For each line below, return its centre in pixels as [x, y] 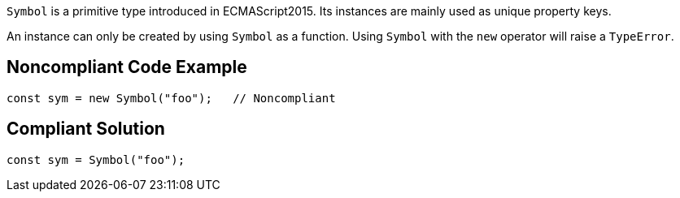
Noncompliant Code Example [127, 67]
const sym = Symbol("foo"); [96, 159]
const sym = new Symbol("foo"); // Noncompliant [171, 98]
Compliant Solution [86, 129]
